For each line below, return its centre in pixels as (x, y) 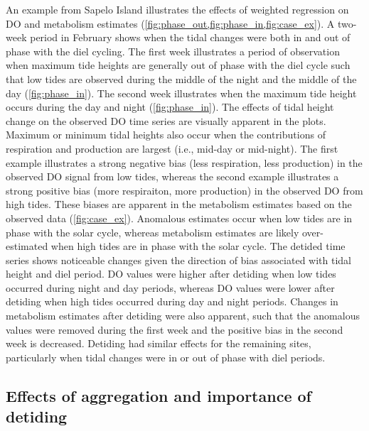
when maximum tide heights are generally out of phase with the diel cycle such (178, 65)
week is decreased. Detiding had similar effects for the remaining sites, (159, 343)
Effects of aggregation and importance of (159, 395)
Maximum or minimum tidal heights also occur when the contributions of (166, 135)
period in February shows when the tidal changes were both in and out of (190, 37)
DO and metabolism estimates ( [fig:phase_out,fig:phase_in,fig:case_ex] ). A (170, 23)
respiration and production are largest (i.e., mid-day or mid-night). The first (172, 148)
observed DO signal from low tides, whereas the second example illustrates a (172, 176)
